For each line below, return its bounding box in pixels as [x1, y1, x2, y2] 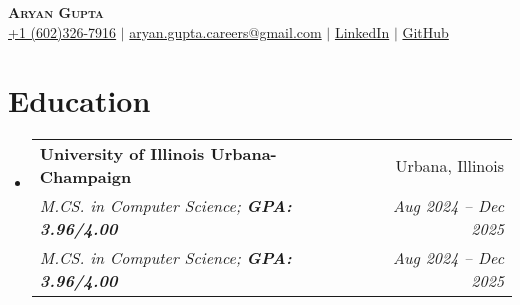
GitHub [402, 21, 449, 42]
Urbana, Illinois [395, 153, 504, 177]
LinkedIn [334, 21, 390, 42]
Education [8, 80, 151, 121]
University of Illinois [39, 142, 205, 166]
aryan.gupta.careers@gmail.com [129, 21, 322, 42]
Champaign [39, 165, 132, 189]
